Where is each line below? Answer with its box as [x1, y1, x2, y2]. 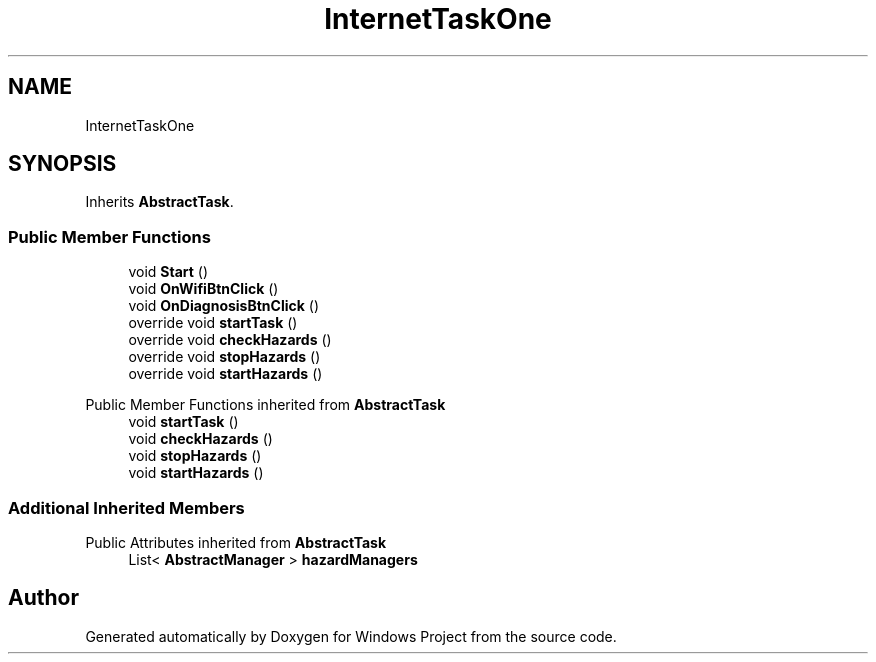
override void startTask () [128, 314, 298, 332]
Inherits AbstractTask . [85, 193, 234, 211]
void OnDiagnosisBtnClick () [128, 297, 320, 315]
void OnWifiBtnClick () [128, 280, 279, 298]
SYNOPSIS [8, 151, 117, 177]
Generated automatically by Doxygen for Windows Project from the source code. [85, 627, 617, 645]
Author [8, 585, 79, 611]
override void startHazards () [128, 365, 323, 383]
